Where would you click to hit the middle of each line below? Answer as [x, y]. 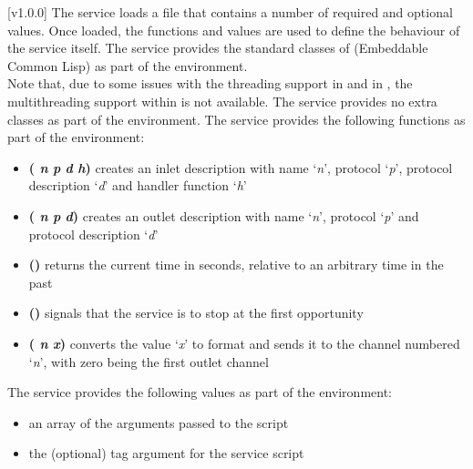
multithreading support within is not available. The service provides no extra [222, 101]
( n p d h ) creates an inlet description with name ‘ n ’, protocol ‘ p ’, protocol [241, 167]
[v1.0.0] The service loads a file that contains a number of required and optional [230, 12]
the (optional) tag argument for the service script [166, 453]
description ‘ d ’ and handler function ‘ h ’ [138, 185]
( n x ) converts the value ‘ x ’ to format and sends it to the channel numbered [244, 343]
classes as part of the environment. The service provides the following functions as [236, 119]
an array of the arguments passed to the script [159, 422]
